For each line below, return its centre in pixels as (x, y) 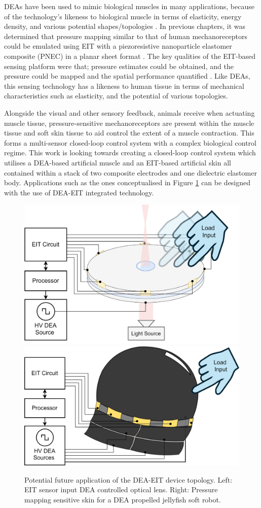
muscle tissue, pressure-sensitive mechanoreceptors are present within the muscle (129, 123)
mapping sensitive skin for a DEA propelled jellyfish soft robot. (123, 499)
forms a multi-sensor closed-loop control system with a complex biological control (130, 142)
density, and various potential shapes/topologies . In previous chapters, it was (125, 26)
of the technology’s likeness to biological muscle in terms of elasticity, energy (123, 16)
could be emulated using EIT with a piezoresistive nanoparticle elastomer (118, 46)
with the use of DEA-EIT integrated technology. (79, 192)
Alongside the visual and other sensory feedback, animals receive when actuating (129, 112)
